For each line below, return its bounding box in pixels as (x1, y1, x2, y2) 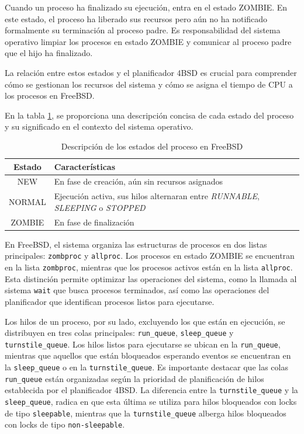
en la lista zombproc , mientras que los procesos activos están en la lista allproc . (5, 261, 293, 273)
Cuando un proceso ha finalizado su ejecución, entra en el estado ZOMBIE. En (5, 1, 288, 13)
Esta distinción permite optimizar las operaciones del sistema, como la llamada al (5, 272, 297, 284)
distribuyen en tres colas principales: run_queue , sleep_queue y (5, 327, 234, 339)
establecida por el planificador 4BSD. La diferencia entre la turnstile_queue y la (5, 384, 298, 396)
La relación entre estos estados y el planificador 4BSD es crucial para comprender (5, 66, 297, 78)
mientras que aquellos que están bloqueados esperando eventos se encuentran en (5, 349, 291, 362)
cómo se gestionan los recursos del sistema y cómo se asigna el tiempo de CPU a (5, 78, 293, 90)
